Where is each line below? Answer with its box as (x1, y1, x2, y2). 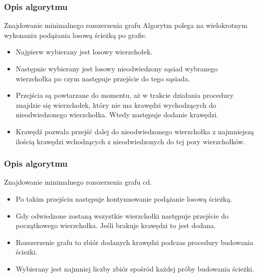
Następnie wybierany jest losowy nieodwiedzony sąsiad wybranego (15, 63, 218, 73)
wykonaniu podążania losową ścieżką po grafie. (4, 29, 147, 40)
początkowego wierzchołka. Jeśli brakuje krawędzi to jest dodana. (15, 220, 216, 231)
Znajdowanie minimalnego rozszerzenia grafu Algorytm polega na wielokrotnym (4, 20, 248, 30)
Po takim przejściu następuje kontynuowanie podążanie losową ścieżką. (15, 193, 233, 204)
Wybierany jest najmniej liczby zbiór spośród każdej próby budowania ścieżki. (15, 263, 255, 274)
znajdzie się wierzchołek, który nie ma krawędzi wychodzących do (15, 99, 217, 110)
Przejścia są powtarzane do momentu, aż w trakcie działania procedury (15, 90, 234, 100)
